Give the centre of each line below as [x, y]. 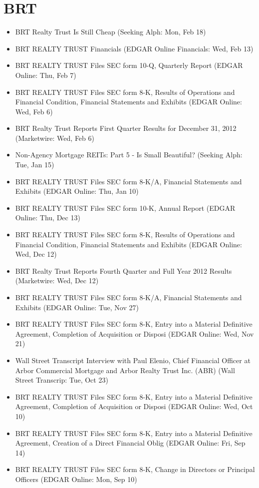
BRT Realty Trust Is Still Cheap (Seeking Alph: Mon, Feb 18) [111, 32]
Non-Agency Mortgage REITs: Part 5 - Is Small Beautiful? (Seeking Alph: [129, 155]
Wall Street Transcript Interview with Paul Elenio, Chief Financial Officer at [133, 360]
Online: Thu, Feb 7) [46, 75]
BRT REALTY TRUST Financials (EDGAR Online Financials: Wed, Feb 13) [134, 48]
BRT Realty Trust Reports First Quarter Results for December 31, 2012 [126, 128]
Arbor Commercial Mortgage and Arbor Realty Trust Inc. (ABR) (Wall [125, 370]
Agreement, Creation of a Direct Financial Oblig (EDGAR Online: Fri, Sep [130, 443]
